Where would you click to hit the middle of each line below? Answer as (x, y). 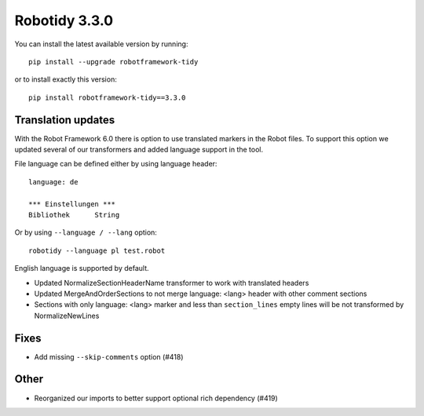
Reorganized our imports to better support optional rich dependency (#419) (156, 398)
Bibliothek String (74, 215)
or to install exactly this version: (66, 79)
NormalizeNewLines (67, 316)
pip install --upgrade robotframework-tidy (113, 62)
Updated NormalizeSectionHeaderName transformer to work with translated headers (172, 283)
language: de (53, 182)
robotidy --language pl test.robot (97, 250)
